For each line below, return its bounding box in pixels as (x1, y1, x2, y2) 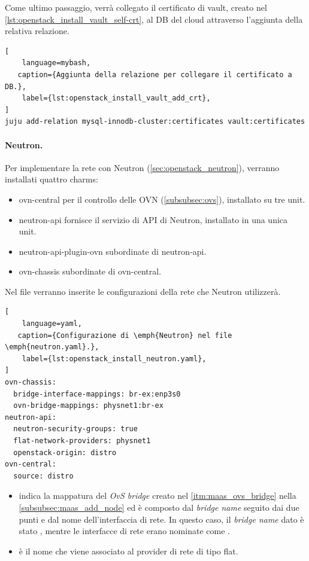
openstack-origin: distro (13, 448, 117, 457)
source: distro (13, 471, 74, 480)
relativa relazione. (5, 25, 69, 37)
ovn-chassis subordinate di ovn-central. (19, 265, 162, 278)
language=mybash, (22, 59, 91, 68)
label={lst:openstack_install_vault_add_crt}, (22, 94, 211, 103)
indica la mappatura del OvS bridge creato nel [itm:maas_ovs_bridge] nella (19, 489, 296, 502)
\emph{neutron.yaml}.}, (5, 343, 99, 352)
